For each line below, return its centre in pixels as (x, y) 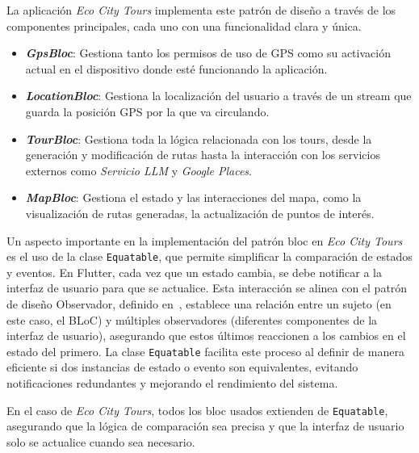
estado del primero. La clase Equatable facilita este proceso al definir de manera (205, 351)
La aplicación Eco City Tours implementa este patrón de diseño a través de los (201, 10)
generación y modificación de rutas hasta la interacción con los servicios (203, 155)
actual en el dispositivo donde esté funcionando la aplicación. (176, 68)
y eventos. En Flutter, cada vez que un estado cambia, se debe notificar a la (194, 272)
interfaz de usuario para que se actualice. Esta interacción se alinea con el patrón (207, 288)
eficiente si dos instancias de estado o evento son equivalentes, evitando (182, 367)
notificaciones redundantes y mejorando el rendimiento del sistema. (172, 383)
